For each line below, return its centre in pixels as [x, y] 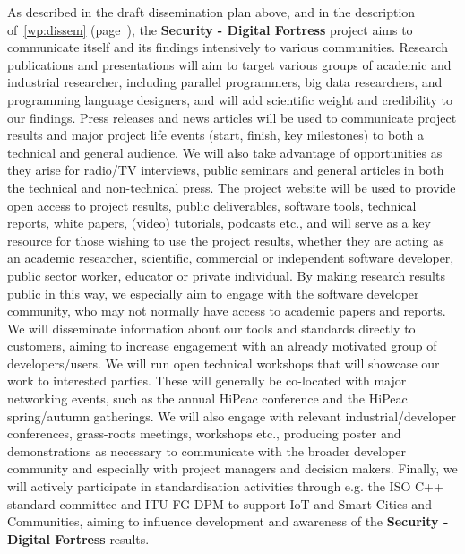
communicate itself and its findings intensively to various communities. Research [228, 47]
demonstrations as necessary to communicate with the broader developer [207, 450]
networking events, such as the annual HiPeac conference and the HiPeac [207, 398]
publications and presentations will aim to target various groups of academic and [229, 64]
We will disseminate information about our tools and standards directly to [211, 328]
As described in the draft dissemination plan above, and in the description [211, 12]
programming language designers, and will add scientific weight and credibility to [230, 99]
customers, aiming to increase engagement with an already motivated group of [222, 346]
